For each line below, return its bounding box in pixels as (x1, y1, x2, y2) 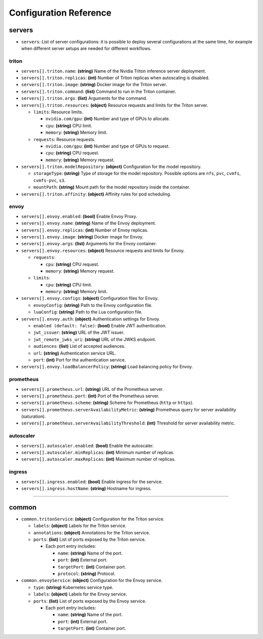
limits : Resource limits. (33, 109, 84, 115)
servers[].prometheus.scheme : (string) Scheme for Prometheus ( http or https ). (21, 400, 194, 405)
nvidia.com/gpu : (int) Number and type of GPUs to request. (45, 143, 170, 149)
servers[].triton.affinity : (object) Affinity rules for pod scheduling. (21, 191, 171, 197)
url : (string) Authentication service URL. (33, 350, 116, 356)
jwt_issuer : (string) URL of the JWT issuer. (33, 330, 125, 336)
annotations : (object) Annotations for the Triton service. (33, 530, 150, 535)
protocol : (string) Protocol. (57, 571, 116, 576)
